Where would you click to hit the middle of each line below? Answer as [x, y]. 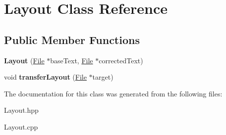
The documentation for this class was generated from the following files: [113, 93]
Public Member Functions [72, 39]
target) [103, 77]
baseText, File [72, 60]
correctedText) [121, 60]
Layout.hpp [21, 110]
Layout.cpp [21, 126]
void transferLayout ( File [45, 77]
